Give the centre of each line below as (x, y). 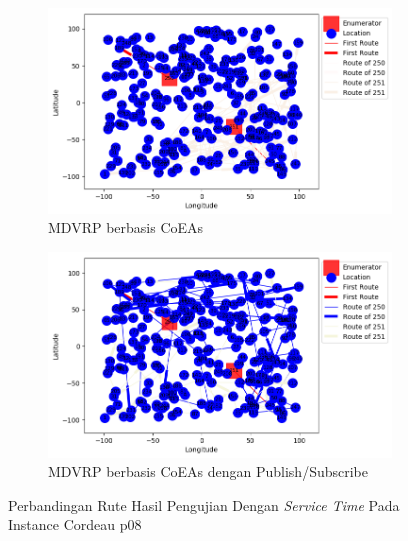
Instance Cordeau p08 (75, 524)
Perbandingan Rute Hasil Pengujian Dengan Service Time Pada (204, 504)
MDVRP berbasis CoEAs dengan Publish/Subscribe (208, 471)
